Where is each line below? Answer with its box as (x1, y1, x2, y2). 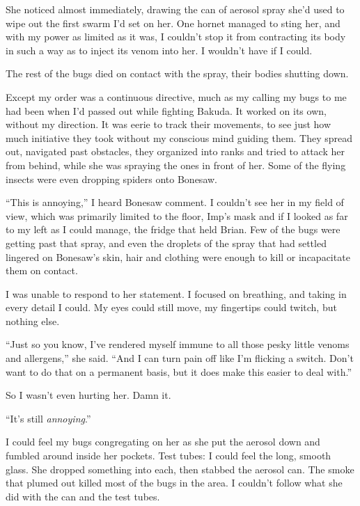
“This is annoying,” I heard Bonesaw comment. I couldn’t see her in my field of (6, 195, 344, 209)
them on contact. (6, 263, 78, 278)
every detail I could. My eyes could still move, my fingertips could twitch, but (6, 300, 337, 315)
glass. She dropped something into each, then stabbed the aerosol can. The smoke (6, 461, 354, 476)
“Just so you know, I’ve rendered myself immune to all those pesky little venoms (6, 337, 350, 351)
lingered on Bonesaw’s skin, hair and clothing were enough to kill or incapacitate (6, 249, 350, 264)
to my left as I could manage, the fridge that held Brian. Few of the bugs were (6, 222, 341, 237)
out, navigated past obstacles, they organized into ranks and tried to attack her (6, 144, 345, 159)
